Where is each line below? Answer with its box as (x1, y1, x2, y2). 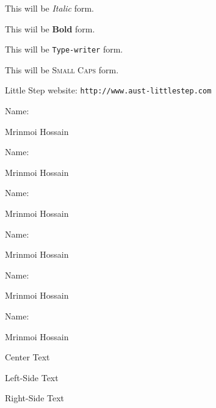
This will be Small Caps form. (5, 63, 119, 76)
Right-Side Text (5, 392, 65, 404)
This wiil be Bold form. (5, 22, 95, 35)
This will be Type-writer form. (5, 43, 123, 56)
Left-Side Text (5, 371, 59, 384)
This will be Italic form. (5, 2, 94, 14)
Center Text (5, 351, 50, 363)
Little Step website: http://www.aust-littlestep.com (5, 84, 212, 97)
